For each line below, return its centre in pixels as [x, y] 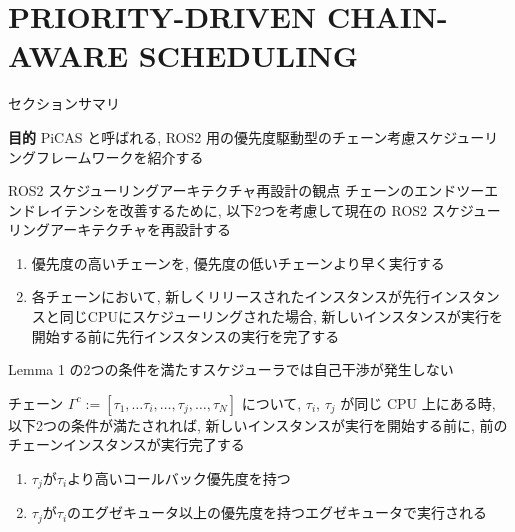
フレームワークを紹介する [119, 156]
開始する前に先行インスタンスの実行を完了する [185, 335]
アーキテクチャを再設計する [140, 229]
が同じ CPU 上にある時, [418, 402]
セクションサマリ [64, 103]
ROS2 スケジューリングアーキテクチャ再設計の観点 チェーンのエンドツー [246, 190]
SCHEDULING [248, 55]
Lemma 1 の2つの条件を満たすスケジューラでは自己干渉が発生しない [231, 369]
